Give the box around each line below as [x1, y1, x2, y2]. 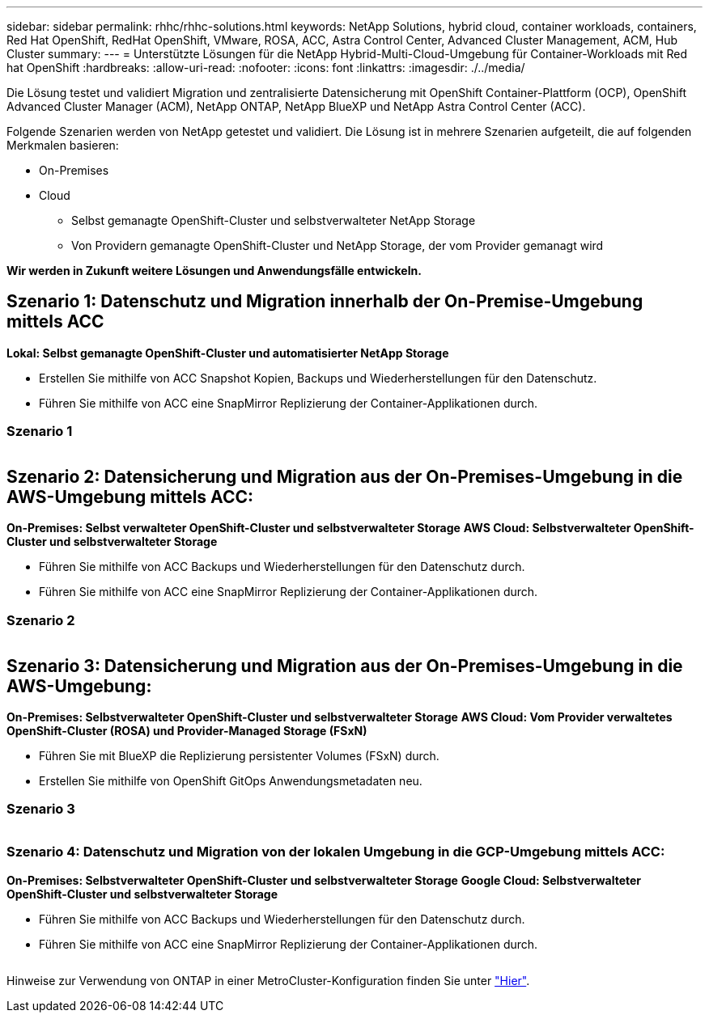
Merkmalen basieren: [6, 138, 119, 152]
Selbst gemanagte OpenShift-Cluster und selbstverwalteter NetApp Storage [71, 214, 476, 227]
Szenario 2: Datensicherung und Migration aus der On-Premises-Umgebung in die [6, 467, 683, 488]
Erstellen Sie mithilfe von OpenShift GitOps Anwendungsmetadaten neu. [39, 774, 422, 789]
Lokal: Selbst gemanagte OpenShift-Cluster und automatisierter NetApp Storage [6, 345, 449, 360]
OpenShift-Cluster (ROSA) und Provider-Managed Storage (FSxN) [6, 724, 367, 738]
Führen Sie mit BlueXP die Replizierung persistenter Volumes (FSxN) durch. [39, 749, 439, 763]
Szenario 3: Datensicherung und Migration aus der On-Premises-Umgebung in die [6, 655, 683, 676]
